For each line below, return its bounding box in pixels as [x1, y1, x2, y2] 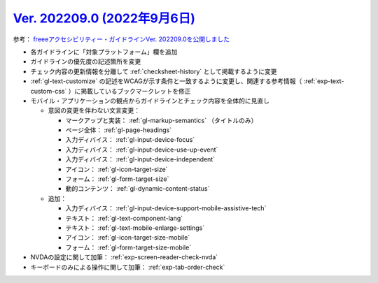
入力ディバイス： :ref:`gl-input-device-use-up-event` [65, 145, 218, 154]
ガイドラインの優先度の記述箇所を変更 [30, 57, 141, 66]
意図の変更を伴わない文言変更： [48, 106, 140, 115]
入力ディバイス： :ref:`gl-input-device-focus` [65, 136, 195, 144]
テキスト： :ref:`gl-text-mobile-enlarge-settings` [65, 224, 205, 232]
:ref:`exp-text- [303, 77, 344, 85]
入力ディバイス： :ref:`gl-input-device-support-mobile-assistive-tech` [65, 204, 267, 212]
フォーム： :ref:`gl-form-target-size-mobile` [65, 243, 192, 252]
